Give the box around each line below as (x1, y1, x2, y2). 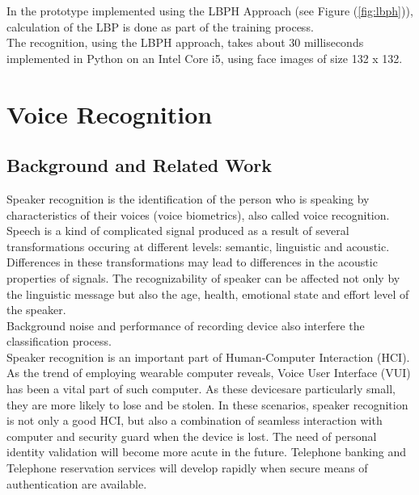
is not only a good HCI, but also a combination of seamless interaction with (6, 412, 383, 429)
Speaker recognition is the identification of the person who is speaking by (6, 190, 370, 207)
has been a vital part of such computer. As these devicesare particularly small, (6, 380, 396, 397)
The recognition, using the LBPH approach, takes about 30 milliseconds (6, 34, 364, 51)
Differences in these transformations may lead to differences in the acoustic (6, 254, 378, 271)
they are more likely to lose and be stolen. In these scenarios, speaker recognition (6, 396, 408, 413)
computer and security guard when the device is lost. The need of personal (6, 427, 377, 444)
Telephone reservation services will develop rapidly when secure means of (6, 459, 368, 476)
